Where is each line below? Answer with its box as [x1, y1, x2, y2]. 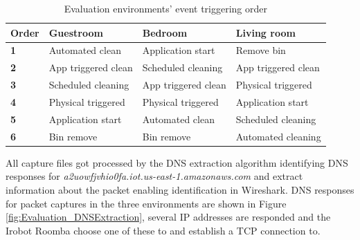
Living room [235, 25, 296, 39]
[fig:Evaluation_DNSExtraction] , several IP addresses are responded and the [6, 210, 331, 224]
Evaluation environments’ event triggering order [64, 1, 267, 15]
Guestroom [48, 25, 103, 39]
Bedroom [142, 25, 188, 39]
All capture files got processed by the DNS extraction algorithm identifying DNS [6, 155, 348, 169]
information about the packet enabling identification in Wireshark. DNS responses [6, 182, 354, 196]
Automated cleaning [235, 129, 321, 143]
